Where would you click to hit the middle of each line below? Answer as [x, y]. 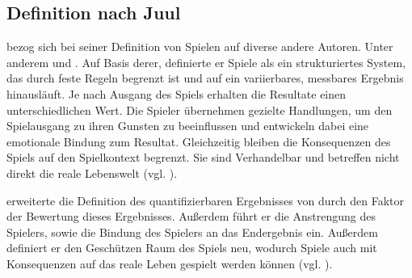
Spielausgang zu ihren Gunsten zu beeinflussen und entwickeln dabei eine [188, 126]
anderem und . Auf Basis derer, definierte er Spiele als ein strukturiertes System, [206, 62]
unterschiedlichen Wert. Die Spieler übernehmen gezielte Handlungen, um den [200, 110]
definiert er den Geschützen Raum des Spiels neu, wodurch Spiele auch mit [192, 248]
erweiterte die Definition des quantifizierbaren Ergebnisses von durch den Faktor [205, 200]
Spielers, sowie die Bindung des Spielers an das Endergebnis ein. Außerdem [192, 232]
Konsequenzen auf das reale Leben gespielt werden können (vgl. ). [170, 263]
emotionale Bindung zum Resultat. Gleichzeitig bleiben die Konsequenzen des [199, 141]
